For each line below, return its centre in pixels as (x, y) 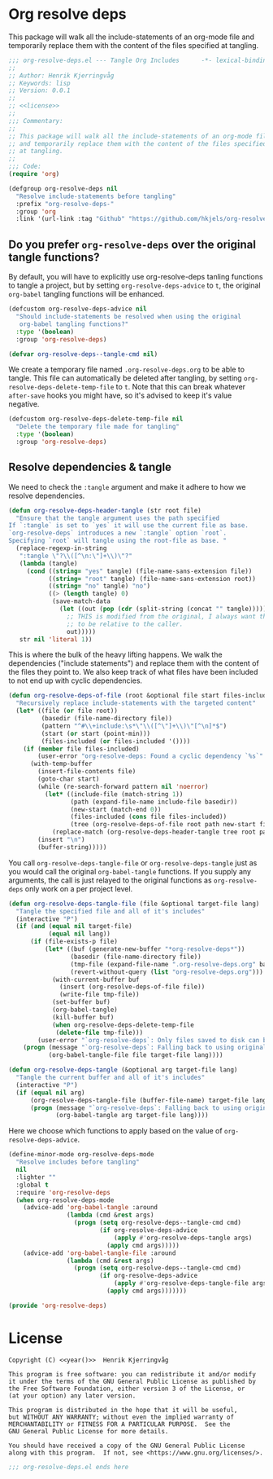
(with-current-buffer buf (95, 979)
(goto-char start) (69, 779)
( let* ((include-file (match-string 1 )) (114, 794)
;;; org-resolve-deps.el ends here (69, 1467)
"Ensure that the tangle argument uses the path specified (118, 518)
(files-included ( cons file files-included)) (149, 817)
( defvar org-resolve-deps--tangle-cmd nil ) (83, 354)
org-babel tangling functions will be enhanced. (87, 294)
